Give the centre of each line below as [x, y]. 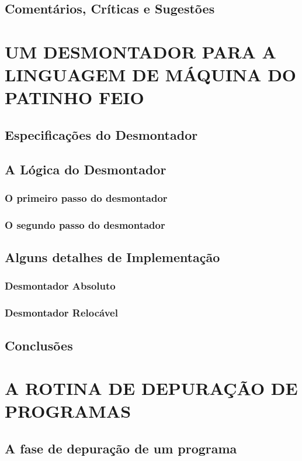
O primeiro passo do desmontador [86, 198]
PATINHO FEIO [74, 97]
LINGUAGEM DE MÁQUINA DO [151, 75]
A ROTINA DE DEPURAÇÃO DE [151, 388]
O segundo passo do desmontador [85, 224]
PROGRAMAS [68, 411]
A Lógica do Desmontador [86, 169]
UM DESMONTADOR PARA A [140, 51]
